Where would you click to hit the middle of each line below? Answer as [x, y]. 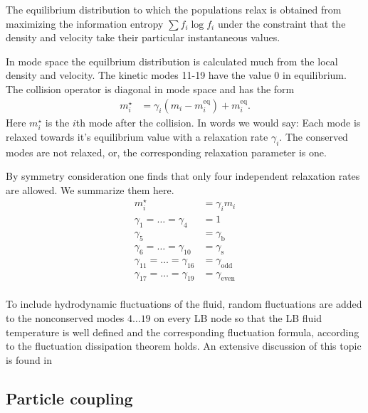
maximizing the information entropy [85, 23]
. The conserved [314, 136]
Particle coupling [69, 398]
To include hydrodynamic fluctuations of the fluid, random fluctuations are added [184, 304]
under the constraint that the [282, 23]
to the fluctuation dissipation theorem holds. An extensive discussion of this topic [184, 346]
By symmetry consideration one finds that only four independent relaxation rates [183, 176]
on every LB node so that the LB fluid [238, 318]
